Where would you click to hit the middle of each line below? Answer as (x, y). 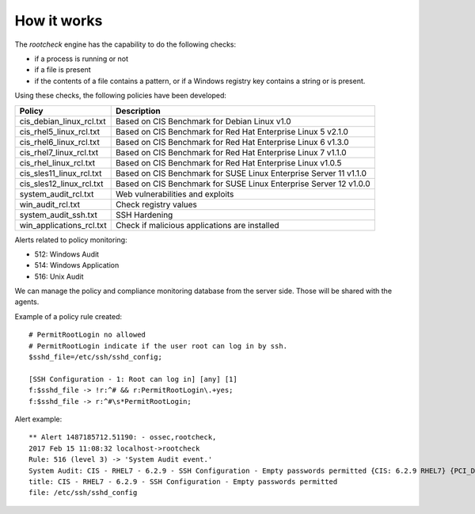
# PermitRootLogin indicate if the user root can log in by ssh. (158, 346)
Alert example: (38, 419)
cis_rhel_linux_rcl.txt (57, 162)
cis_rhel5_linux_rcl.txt (60, 131)
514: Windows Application (77, 265)
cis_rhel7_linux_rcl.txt (59, 152)
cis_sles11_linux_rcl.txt (61, 173)
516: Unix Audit (59, 276)
